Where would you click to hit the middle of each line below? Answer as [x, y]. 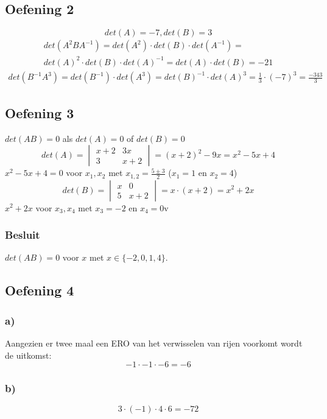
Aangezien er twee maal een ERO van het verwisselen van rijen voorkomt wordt [154, 343]
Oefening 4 [40, 290]
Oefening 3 [40, 112]
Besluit [23, 235]
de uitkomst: [28, 355]
